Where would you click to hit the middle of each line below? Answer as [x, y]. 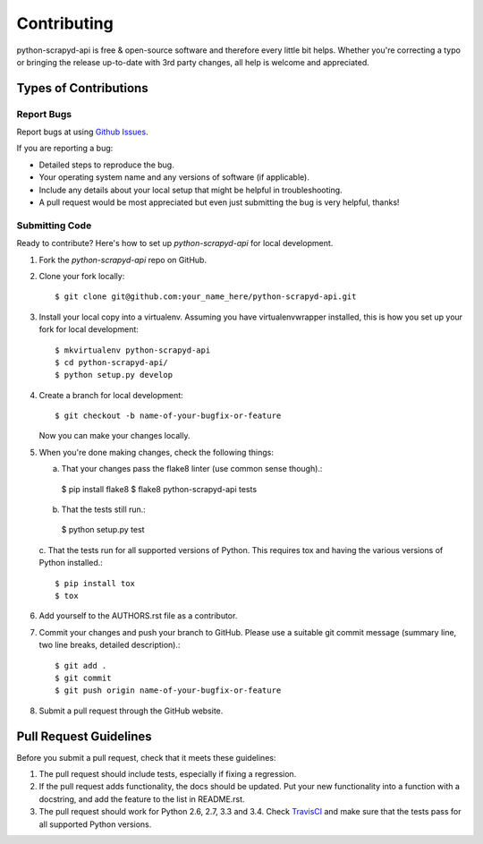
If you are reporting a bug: [65, 149]
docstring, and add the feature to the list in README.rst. [142, 799]
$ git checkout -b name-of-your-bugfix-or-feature [168, 416]
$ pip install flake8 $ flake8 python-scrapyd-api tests [159, 489]
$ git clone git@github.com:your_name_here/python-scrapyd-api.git [206, 297]
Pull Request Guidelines [84, 736]
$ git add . [81, 665]
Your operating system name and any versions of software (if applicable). [174, 177]
